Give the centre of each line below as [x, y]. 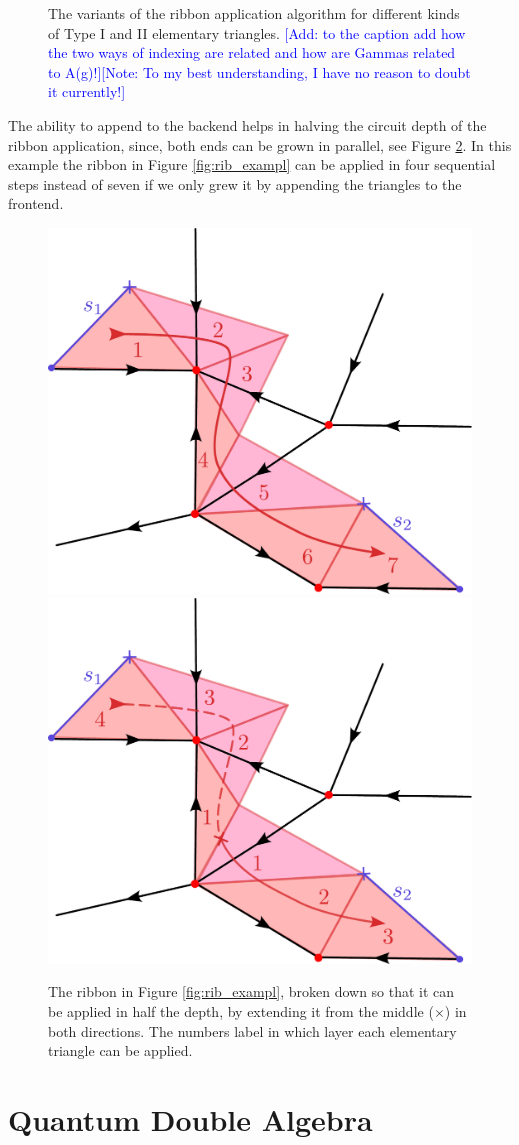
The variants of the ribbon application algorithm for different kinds [254, 13]
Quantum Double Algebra [190, 1118]
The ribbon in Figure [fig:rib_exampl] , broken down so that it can [251, 991]
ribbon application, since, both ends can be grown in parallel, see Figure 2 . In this [260, 144]
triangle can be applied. [120, 1050]
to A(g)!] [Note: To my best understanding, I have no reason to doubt [259, 71]
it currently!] [87, 91]
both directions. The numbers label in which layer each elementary [252, 1030]
